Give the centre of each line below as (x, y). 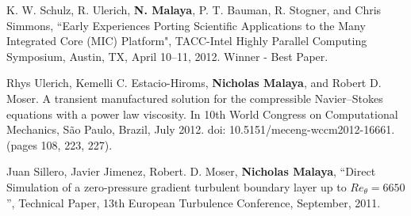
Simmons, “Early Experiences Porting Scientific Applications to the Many (186, 25)
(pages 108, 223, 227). (60, 144)
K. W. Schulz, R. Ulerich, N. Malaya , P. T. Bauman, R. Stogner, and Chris (194, 9)
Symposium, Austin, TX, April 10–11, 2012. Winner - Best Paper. (167, 56)
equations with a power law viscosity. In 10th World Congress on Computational (202, 114)
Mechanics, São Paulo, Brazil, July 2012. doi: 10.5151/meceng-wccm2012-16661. (201, 129)
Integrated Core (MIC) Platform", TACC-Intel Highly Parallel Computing (187, 41)
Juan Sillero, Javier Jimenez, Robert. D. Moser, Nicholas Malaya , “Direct (191, 171)
